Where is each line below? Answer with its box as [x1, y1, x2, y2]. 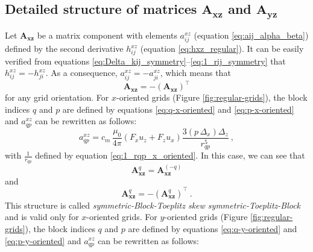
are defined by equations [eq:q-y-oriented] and [128, 222, 297, 235]
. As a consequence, [45, 66, 118, 79]
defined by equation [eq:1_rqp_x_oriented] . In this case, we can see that [35, 149, 305, 162]
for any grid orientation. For [5, 91, 109, 104]
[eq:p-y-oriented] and [5, 234, 81, 247]
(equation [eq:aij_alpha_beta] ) [194, 28, 309, 41]
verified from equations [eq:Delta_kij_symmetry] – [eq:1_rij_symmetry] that [5, 54, 286, 67]
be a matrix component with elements [37, 28, 177, 41]
